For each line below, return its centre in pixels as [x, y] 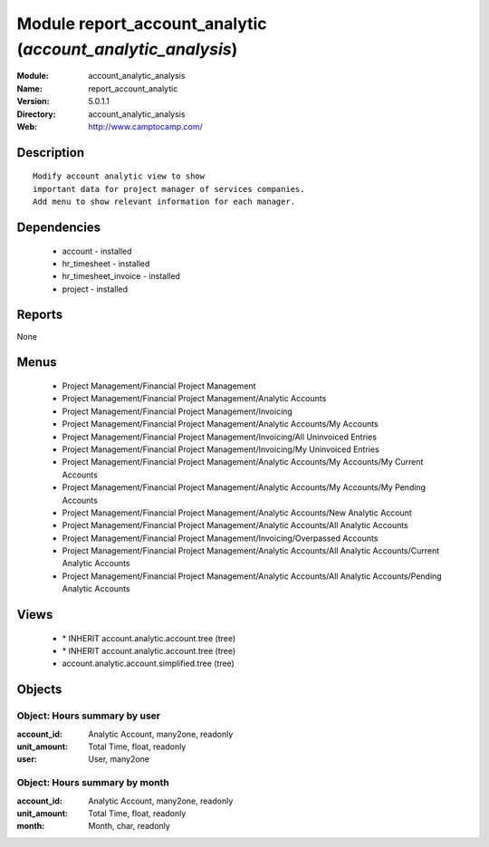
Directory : [36, 114]
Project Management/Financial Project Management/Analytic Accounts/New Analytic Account [237, 513]
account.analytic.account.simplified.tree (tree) [148, 664]
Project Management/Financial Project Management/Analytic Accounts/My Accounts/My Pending [244, 487]
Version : [33, 101]
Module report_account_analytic [142, 24]
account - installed [97, 251]
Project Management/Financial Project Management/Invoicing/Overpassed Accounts [220, 538]
